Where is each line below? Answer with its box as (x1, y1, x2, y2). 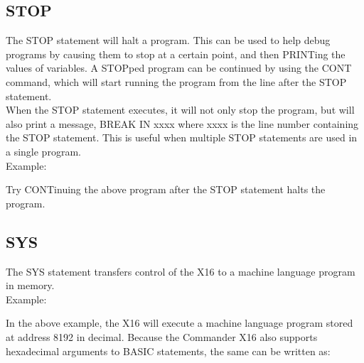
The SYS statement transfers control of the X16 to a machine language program (6, 264, 355, 278)
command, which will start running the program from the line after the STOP (6, 74, 347, 89)
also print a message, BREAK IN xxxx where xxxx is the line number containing (6, 116, 359, 131)
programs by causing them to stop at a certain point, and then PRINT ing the (6, 46, 346, 61)
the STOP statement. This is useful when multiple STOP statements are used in (6, 130, 358, 145)
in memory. (6, 278, 55, 293)
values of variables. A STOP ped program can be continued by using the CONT (6, 60, 352, 75)
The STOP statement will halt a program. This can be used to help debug (6, 33, 331, 48)
